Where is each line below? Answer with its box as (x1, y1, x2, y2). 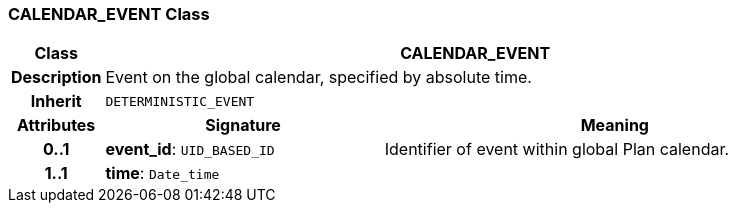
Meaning (580, 115, 649, 136)
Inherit (30, 91, 82, 112)
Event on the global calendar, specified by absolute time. (105, 67, 532, 88)
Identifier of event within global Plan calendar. (384, 139, 730, 160)
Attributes (17, 115, 96, 136)
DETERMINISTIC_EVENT (105, 93, 255, 109)
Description (11, 67, 102, 88)
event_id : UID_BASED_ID (105, 139, 275, 160)
